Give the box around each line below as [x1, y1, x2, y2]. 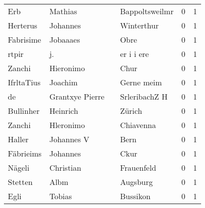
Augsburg [120, 176, 153, 187]
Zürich [120, 105, 142, 116]
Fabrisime [8, 34, 41, 45]
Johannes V [49, 133, 90, 145]
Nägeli [8, 162, 30, 173]
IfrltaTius [8, 77, 41, 88]
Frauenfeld [120, 162, 157, 173]
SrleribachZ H [120, 91, 168, 102]
